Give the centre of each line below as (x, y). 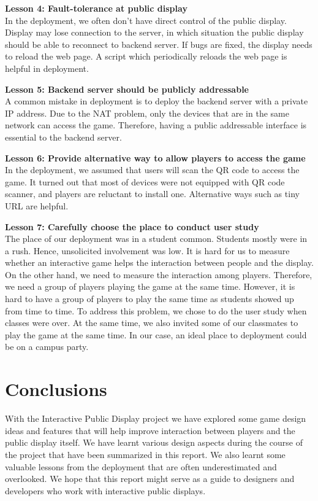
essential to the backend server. (63, 137)
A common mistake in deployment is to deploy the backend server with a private (157, 101)
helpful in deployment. (47, 68)
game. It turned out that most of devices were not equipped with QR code (145, 181)
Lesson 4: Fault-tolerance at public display (96, 8)
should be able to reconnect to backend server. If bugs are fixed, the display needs (159, 44)
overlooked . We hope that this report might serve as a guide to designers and (150, 479)
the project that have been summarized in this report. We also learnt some (145, 454)
